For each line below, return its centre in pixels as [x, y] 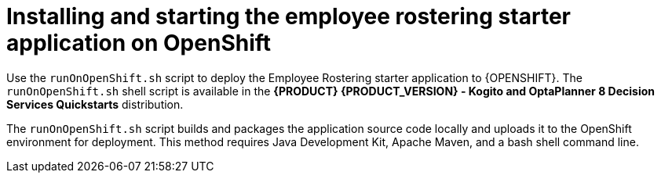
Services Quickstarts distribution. [95, 104]
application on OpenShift [139, 43]
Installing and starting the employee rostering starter [289, 16]
